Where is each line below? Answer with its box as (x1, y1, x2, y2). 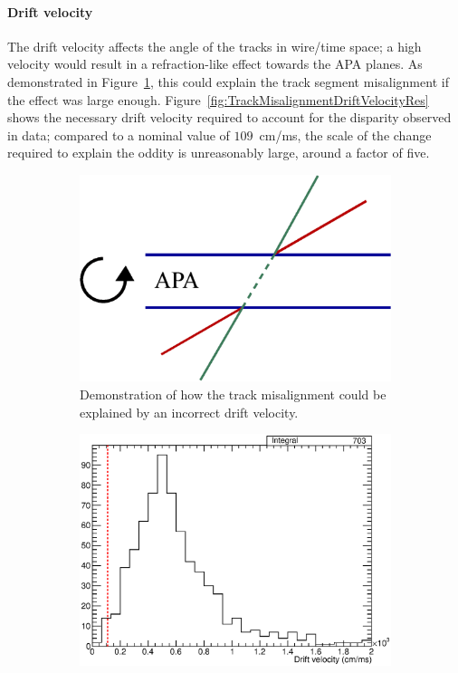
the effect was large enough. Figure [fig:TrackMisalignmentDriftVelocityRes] (7, 90, 429, 109)
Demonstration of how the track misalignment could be (80, 384, 386, 403)
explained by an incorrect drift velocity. (80, 402, 299, 421)
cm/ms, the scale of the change (259, 125, 432, 144)
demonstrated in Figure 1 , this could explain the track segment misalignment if (7, 72, 449, 91)
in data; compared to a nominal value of (7, 125, 230, 144)
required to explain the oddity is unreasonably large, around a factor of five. (7, 143, 430, 162)
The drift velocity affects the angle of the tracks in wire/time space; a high (7, 36, 422, 55)
